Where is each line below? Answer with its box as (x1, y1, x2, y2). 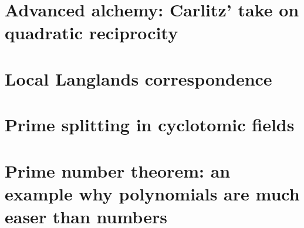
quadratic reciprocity (5, 21, 178, 45)
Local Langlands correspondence (5, 66, 272, 90)
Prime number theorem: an (5, 158, 231, 182)
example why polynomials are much (5, 181, 300, 205)
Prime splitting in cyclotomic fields (5, 113, 295, 137)
